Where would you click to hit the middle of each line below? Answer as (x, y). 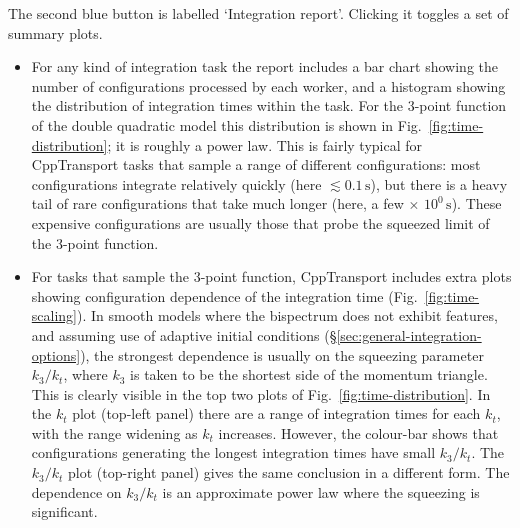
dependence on (76, 491)
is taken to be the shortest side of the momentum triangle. (309, 374)
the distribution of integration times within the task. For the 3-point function (269, 105)
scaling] (54, 315)
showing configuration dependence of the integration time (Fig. (224, 295)
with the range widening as (114, 432)
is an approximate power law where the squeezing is (321, 491)
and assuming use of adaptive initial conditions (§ (184, 334)
